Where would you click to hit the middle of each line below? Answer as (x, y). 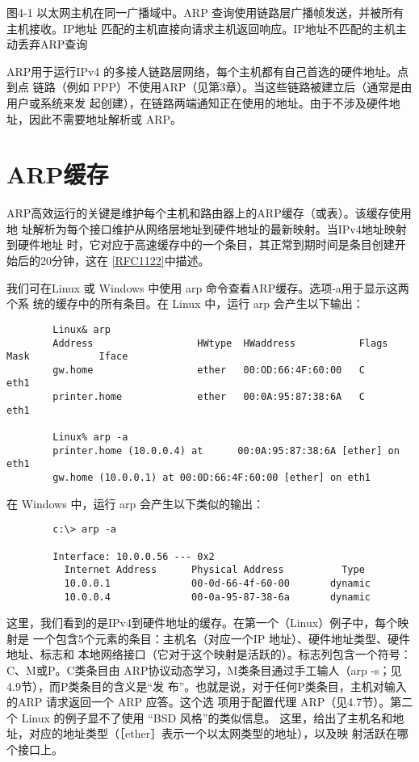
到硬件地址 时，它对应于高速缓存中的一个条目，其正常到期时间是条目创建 (201, 244)
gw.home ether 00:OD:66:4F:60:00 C (209, 370)
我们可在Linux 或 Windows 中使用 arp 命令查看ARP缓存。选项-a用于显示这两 (208, 287)
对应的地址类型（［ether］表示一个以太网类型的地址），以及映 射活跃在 (213, 733)
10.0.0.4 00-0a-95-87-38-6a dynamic (218, 597)
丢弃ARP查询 (52, 44)
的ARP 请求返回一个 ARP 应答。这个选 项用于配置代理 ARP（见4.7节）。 (199, 702)
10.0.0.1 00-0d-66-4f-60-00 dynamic (218, 583)
